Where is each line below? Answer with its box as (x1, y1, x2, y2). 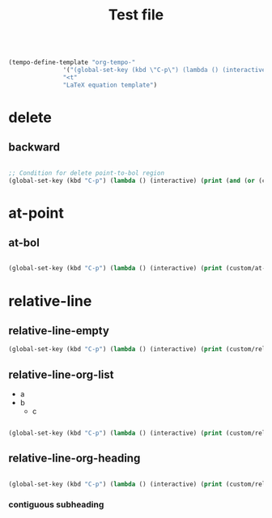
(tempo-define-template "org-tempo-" (8, 58, 136, 66)
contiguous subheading (8, 499, 104, 511)
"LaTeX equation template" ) (62, 81, 158, 89)
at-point (8, 204, 65, 222)
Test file (108, 6, 164, 24)
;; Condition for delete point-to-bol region (8, 168, 164, 177)
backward (8, 140, 61, 155)
